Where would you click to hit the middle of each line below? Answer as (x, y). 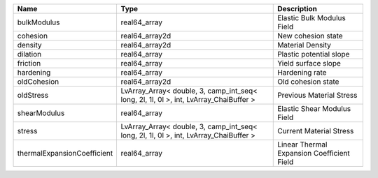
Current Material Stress (316, 131)
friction (29, 63)
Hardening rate (302, 72)
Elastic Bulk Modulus (311, 18)
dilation (29, 54)
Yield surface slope (309, 63)
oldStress (33, 95)
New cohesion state (310, 36)
